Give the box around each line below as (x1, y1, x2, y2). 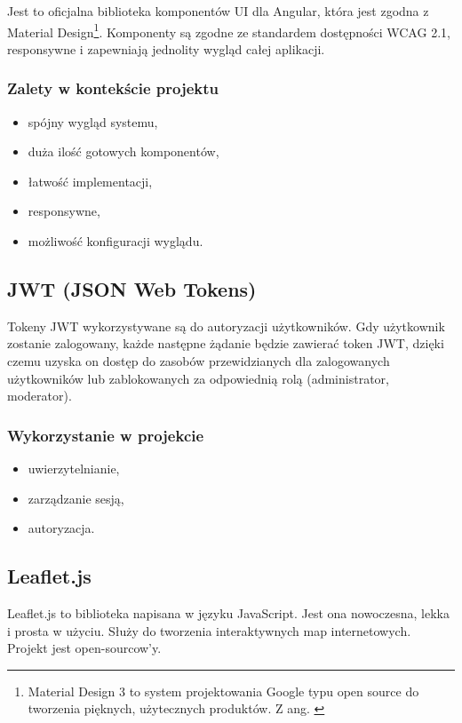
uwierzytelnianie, (28, 459, 120, 478)
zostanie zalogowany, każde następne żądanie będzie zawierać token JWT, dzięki (7, 334, 444, 353)
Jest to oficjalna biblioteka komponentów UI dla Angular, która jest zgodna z (7, 2, 429, 20)
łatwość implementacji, (28, 171, 153, 190)
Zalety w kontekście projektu (7, 77, 219, 99)
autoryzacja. (28, 519, 95, 537)
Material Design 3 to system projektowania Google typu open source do (28, 681, 419, 700)
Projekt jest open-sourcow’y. (7, 639, 162, 657)
